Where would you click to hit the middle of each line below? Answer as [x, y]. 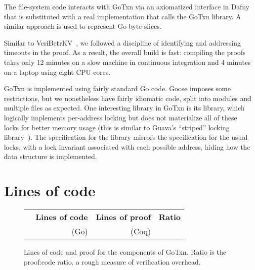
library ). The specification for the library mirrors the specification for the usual [126, 137]
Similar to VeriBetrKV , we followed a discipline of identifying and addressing [122, 42]
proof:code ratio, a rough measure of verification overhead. [112, 261]
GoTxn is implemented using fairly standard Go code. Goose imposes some [118, 88]
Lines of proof [123, 217]
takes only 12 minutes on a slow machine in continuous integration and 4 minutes [127, 62]
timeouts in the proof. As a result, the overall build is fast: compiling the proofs [125, 52]
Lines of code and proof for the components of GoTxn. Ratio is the [125, 252]
